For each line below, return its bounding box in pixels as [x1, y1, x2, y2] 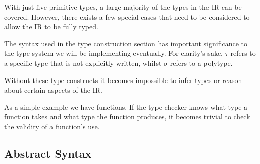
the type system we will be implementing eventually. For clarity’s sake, [4, 48, 223, 58]
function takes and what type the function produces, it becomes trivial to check [4, 111, 250, 122]
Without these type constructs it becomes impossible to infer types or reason [4, 74, 242, 85]
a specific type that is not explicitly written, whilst [4, 57, 162, 68]
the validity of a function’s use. [4, 121, 100, 131]
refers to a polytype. [170, 57, 233, 68]
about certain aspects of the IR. [4, 85, 102, 95]
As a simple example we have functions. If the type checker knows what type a [4, 101, 248, 112]
